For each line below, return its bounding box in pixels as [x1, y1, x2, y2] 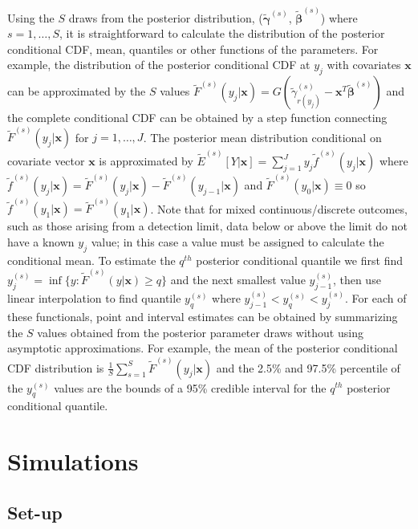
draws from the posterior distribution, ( [68, 9, 263, 26]
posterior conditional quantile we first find [196, 251, 403, 268]
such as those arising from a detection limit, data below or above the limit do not [7, 218, 408, 234]
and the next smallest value [170, 271, 306, 288]
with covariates [327, 56, 401, 73]
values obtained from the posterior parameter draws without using [37, 324, 363, 340]
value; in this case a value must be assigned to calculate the [91, 234, 384, 250]
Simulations [7, 445, 139, 478]
